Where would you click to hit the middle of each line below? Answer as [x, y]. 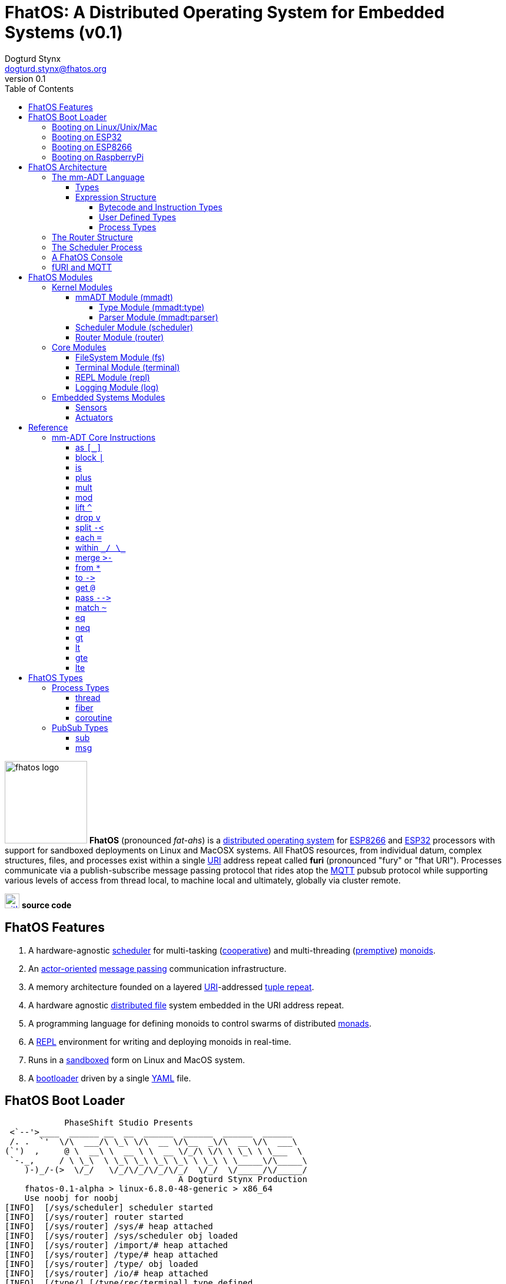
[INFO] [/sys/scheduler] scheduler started [109, 1208]
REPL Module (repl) [113, 377]
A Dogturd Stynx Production [243, 1179]
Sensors [91, 407]
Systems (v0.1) [64, 32]
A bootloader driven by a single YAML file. [110, 1078]
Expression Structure [116, 197]
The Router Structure [92, 237]
